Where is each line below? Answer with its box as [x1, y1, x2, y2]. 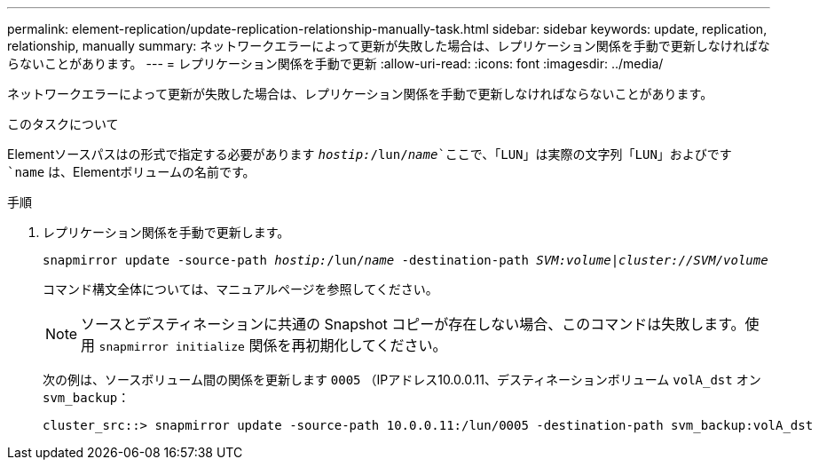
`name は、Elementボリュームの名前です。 [7, 164, 256, 179]
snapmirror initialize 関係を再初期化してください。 [98, 336, 447, 354]
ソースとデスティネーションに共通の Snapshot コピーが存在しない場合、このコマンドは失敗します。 [81, 315, 745, 333]
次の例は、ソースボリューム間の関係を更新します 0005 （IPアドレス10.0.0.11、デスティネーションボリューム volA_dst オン [43, 372, 761, 387]
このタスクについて [7, 116, 119, 131]
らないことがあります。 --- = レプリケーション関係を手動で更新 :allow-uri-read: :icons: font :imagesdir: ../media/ [7, 56, 664, 71]
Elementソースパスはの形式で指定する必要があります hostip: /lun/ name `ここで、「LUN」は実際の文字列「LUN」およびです [7, 146, 732, 162]
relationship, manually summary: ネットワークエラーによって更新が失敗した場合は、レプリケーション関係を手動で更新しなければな [7, 38, 770, 53]
